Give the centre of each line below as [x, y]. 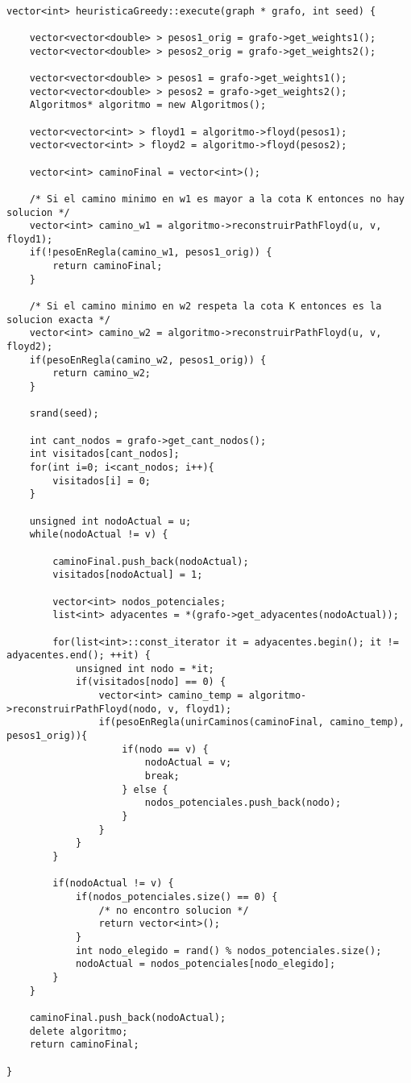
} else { [145, 789]
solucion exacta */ [58, 320]
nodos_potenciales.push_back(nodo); [243, 803]
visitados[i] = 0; [102, 481]
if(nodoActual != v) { [113, 884]
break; [162, 776]
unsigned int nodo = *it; [145, 668]
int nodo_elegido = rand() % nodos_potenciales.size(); [228, 950]
